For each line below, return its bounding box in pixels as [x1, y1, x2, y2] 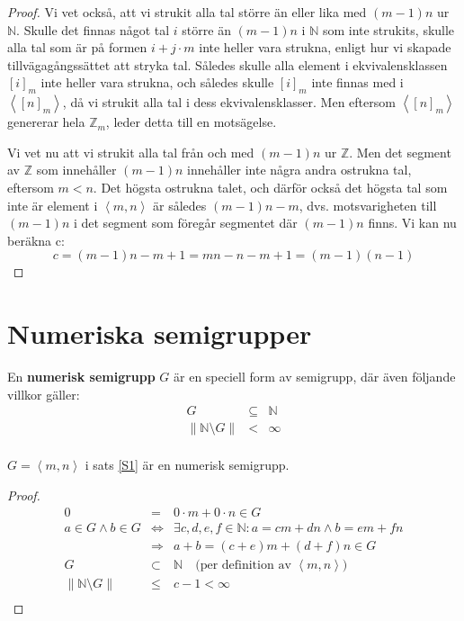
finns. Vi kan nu [368, 213, 457, 232]
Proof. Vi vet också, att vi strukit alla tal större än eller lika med [7, 3, 367, 21]
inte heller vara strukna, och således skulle [40, 73, 274, 92]
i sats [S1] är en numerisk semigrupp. [85, 455, 290, 474]
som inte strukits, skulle [322, 20, 455, 39]
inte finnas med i [311, 73, 404, 92]
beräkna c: [7, 230, 65, 249]
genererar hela [7, 112, 85, 131]
